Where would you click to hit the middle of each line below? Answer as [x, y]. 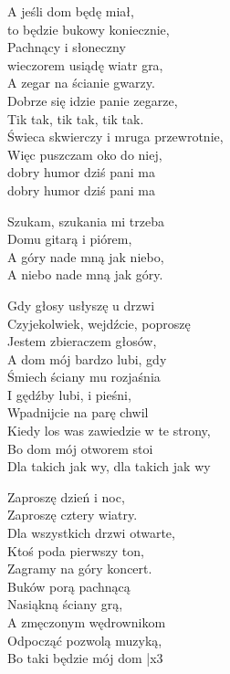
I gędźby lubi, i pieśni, [69, 394]
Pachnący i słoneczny [67, 47]
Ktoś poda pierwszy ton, [76, 550]
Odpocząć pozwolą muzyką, [85, 640]
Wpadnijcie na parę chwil [78, 412]
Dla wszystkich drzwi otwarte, [91, 533]
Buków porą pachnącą [69, 586]
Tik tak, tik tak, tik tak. [76, 118]
